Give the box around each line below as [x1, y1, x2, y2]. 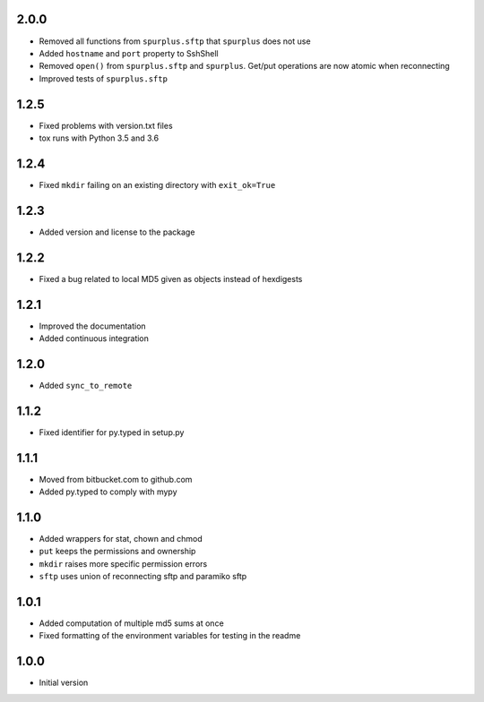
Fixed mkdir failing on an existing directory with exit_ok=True [39, 179, 276, 190]
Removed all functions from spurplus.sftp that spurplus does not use [39, 36, 311, 47]
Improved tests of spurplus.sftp [39, 73, 168, 84]
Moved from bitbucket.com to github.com [39, 474, 193, 484]
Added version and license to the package [39, 227, 195, 237]
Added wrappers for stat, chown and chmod [39, 534, 203, 544]
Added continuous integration [39, 333, 150, 344]
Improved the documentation [39, 321, 147, 331]
